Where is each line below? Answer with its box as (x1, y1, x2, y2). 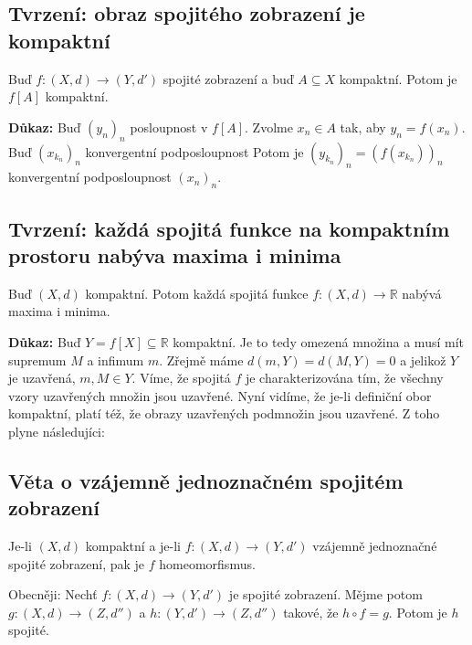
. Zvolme (245, 117, 293, 136)
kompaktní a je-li (85, 536, 182, 555)
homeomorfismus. (159, 554, 256, 573)
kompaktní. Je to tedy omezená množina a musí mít (173, 332, 464, 351)
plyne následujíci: (8, 421, 105, 440)
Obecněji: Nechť (8, 585, 98, 604)
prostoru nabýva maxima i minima (8, 240, 341, 269)
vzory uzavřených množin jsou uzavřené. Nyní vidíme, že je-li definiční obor (8, 386, 432, 405)
